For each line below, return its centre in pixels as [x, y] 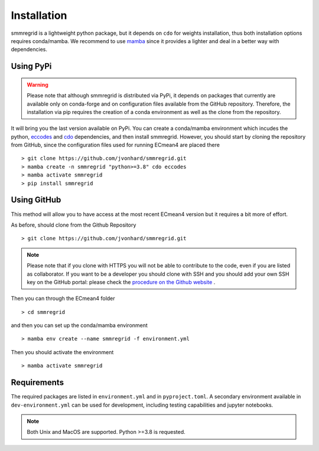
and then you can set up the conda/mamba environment [79, 325]
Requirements [38, 383]
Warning [38, 84]
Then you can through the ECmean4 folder [63, 299]
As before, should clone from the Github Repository [74, 225]
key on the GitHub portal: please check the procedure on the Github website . [121, 282]
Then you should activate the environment [62, 352]
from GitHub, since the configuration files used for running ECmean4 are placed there [115, 145]
